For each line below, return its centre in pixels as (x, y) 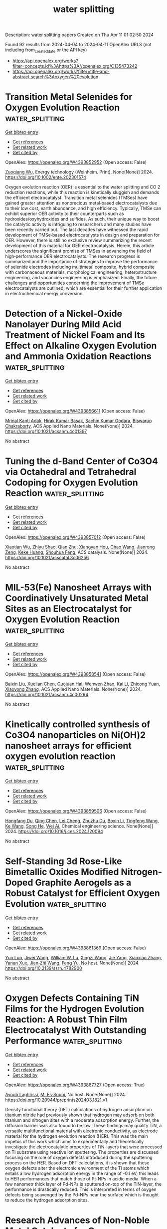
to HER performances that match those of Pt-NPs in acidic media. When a (81, 1178)
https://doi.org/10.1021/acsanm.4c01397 (46, 431)
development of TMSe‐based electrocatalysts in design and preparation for (83, 235)
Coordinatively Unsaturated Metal (77, 598)
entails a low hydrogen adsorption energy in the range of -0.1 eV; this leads (82, 1173)
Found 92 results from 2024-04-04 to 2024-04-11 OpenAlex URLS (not (79, 45)
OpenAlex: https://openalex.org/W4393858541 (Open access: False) (76, 674)
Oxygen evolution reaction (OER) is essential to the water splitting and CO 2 (83, 187)
